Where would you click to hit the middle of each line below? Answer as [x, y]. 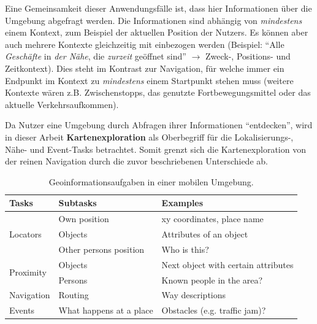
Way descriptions [194, 295]
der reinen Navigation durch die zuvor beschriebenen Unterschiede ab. [136, 161]
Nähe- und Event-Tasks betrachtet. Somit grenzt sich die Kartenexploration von [155, 149]
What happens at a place [106, 310]
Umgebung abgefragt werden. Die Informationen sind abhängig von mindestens [154, 20]
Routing [74, 295]
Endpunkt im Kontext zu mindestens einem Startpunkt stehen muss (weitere [149, 80]
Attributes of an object [205, 234]
